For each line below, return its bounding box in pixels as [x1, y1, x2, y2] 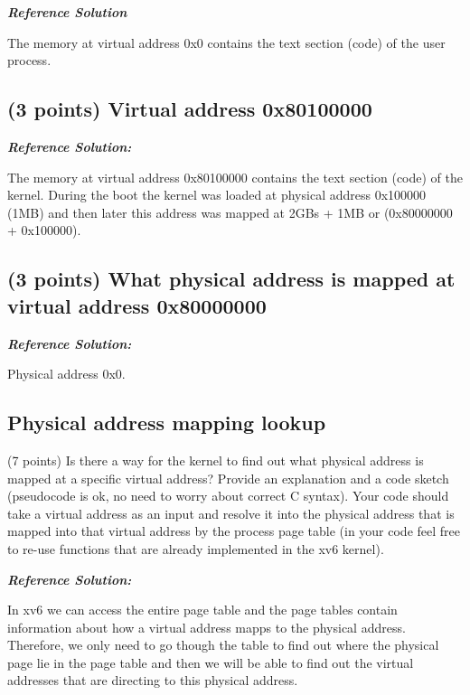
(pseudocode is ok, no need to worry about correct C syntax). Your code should [7, 486, 449, 505]
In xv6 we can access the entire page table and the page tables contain [7, 600, 398, 619]
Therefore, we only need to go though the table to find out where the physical [7, 635, 439, 654]
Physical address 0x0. [7, 364, 126, 383]
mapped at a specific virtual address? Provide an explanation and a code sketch [7, 468, 449, 487]
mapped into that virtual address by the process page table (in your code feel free [7, 521, 461, 540]
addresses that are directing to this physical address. [7, 671, 298, 690]
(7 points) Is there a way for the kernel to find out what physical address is [7, 450, 424, 469]
